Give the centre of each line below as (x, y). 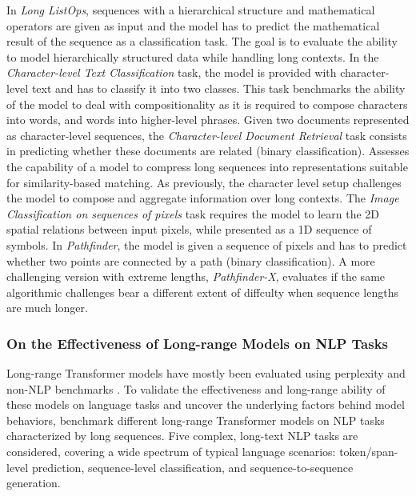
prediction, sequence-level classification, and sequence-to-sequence (192, 467)
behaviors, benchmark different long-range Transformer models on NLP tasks (196, 420)
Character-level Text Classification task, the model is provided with (172, 72)
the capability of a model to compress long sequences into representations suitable (207, 166)
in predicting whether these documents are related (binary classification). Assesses (208, 151)
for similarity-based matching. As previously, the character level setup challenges (204, 182)
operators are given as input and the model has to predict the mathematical (193, 25)
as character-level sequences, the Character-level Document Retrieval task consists (207, 135)
